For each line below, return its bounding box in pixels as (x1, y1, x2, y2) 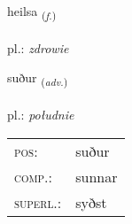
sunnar (75, 166, 118, 187)
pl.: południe (7, 105, 74, 124)
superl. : (14, 191, 62, 212)
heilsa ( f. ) (7, 2, 57, 22)
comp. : (14, 166, 52, 187)
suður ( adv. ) (7, 68, 68, 89)
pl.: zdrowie (7, 38, 69, 57)
